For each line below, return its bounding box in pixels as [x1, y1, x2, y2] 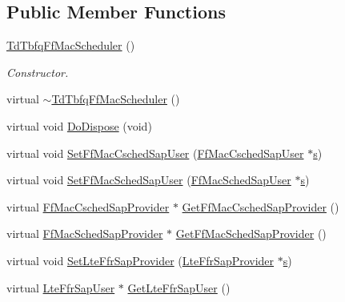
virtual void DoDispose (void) [6, 117, 152, 134]
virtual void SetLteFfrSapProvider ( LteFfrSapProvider [6, 252, 275, 268]
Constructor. [6, 63, 69, 80]
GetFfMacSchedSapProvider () [175, 225, 327, 242]
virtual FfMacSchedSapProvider [6, 225, 163, 242]
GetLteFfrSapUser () [127, 279, 231, 296]
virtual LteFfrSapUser [6, 279, 115, 296]
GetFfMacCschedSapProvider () [182, 198, 339, 215]
